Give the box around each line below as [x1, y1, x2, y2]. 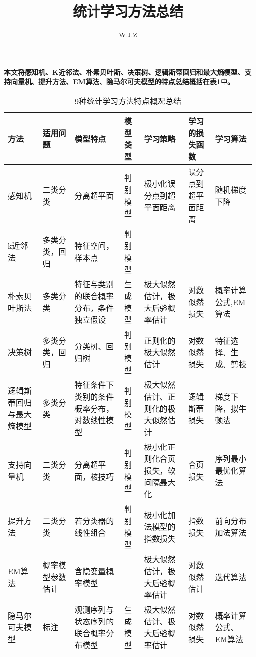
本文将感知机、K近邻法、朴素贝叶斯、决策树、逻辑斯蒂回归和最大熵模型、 [4, 67, 245, 77]
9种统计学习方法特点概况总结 [74, 95, 181, 106]
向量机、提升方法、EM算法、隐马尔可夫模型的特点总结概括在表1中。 [10, 76, 234, 87]
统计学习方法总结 [72, 1, 183, 21]
